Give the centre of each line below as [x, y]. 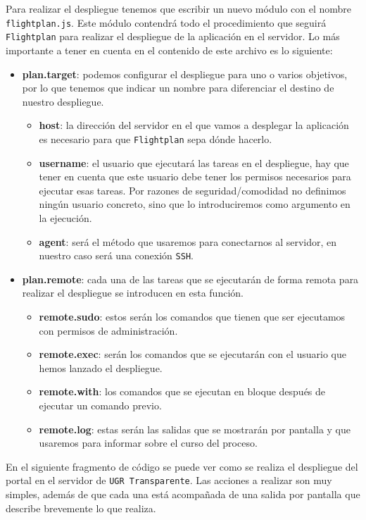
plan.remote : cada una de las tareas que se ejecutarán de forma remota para [190, 279]
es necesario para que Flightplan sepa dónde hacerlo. [156, 138]
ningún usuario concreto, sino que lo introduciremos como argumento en [195, 204]
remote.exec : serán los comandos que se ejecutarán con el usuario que [193, 354]
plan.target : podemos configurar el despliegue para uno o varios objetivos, [185, 74]
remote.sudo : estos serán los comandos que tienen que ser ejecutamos [192, 316]
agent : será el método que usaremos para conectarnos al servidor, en [188, 241]
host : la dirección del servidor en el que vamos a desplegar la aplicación [194, 125]
